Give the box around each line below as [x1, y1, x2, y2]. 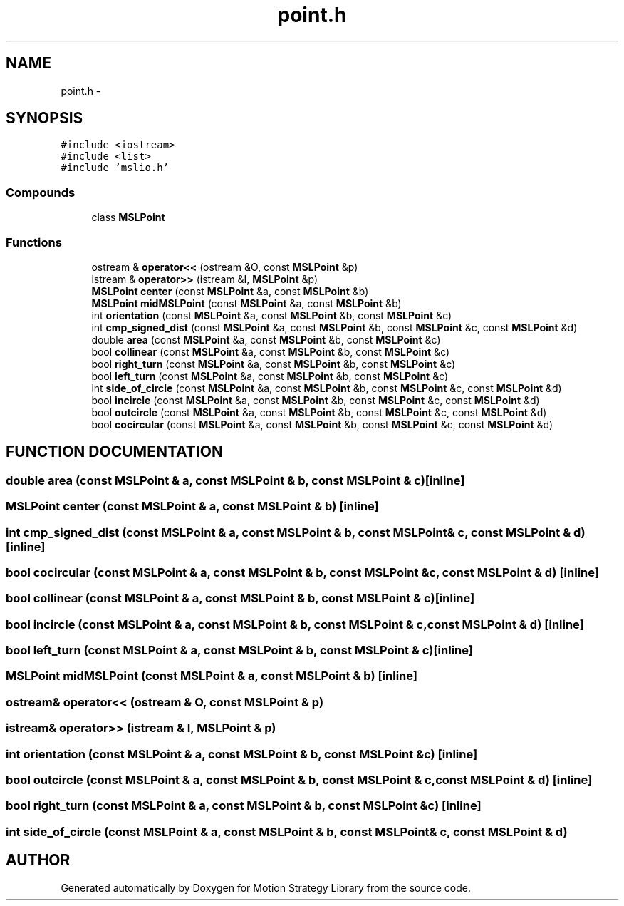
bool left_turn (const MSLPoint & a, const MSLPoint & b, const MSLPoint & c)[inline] [6, 643, 473, 658]
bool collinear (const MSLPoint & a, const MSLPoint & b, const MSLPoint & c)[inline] [6, 591, 475, 606]
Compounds [6, 185, 76, 200]
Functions [6, 235, 62, 249]
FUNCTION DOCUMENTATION [6, 443, 223, 461]
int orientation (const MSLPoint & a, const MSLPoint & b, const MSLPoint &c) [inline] [6, 746, 478, 761]
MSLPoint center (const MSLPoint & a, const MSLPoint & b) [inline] [6, 499, 379, 514]
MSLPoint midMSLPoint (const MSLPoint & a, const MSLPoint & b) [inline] [6, 669, 417, 684]
